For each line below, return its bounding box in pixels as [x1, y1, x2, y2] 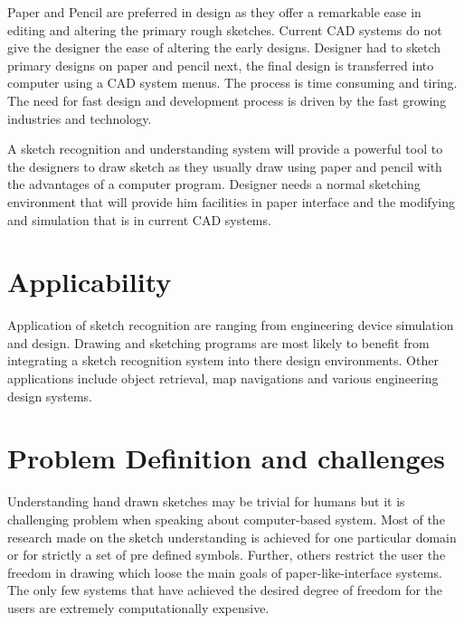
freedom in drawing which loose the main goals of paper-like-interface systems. [7, 562, 442, 581]
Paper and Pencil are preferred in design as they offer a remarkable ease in [7, 3, 421, 21]
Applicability [7, 263, 172, 300]
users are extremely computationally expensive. [7, 598, 270, 617]
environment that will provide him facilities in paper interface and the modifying [7, 192, 455, 211]
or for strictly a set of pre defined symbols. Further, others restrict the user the [7, 545, 446, 564]
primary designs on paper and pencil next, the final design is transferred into [7, 55, 434, 74]
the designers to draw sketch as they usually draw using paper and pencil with [7, 156, 442, 175]
